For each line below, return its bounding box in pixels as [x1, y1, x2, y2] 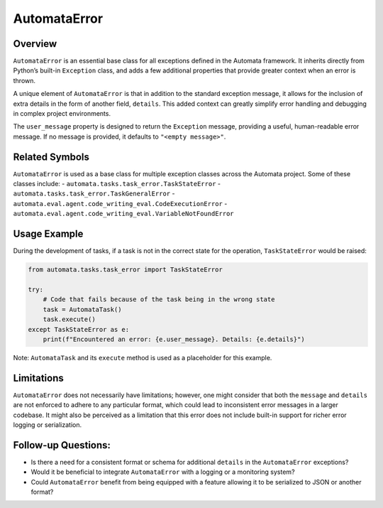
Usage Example [13, 228, 84, 240]
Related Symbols [13, 151, 90, 163]
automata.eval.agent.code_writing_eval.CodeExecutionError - [13, 199, 228, 207]
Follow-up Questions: [13, 439, 111, 451]
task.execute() [43, 315, 96, 323]
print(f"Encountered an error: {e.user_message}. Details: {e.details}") [43, 335, 305, 343]
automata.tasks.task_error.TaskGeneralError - [13, 189, 175, 198]
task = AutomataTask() [43, 306, 122, 313]
